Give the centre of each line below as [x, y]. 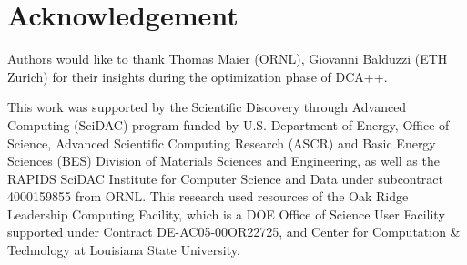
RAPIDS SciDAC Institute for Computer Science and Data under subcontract [225, 178]
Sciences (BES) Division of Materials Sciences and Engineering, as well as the [223, 161]
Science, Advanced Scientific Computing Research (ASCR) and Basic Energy [222, 143]
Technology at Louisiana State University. [124, 250]
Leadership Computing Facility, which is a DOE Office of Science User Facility [226, 214]
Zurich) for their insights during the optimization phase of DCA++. [198, 76]
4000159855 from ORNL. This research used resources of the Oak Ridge [208, 196]
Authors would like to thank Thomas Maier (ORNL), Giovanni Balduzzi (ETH [228, 59]
